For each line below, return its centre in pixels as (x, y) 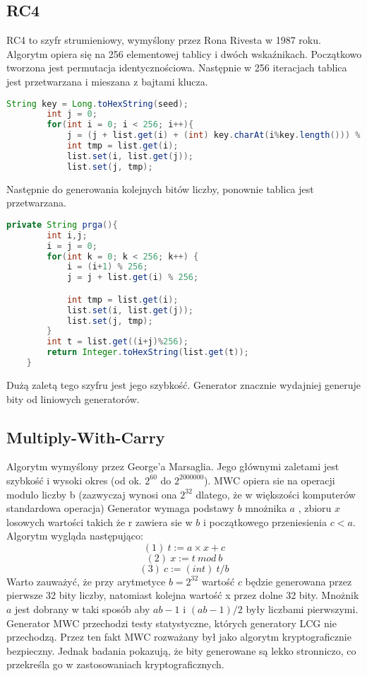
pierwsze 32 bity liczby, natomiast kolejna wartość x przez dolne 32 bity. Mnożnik (183, 595)
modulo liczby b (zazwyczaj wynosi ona (92, 494)
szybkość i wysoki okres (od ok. (74, 480)
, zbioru (315, 508)
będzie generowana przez (299, 581)
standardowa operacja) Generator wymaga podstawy (120, 508)
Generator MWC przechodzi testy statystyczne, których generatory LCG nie (172, 623)
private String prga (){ (62, 225)
